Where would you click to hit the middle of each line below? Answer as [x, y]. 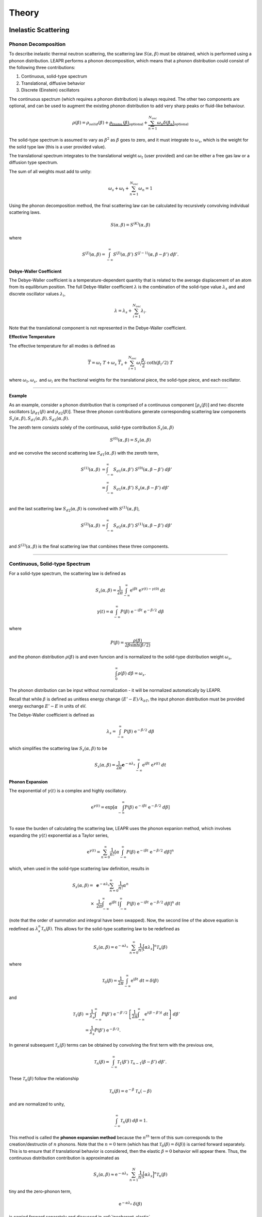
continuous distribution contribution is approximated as [64, 1158]
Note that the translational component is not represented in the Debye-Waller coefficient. [98, 328]
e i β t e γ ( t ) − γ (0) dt [147, 590]
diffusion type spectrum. [33, 163]
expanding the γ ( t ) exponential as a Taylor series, [59, 835]
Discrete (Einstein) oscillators [50, 90]
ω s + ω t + [119, 189]
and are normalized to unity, [37, 1104]
